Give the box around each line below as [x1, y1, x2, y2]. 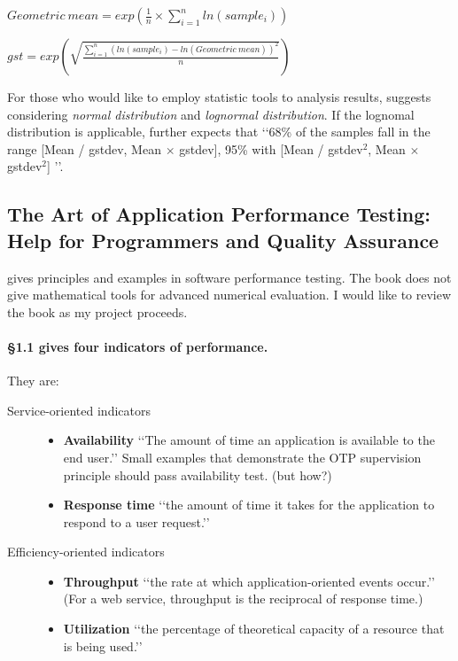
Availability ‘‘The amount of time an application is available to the [63, 431, 435, 449]
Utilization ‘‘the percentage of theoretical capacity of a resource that [63, 619, 445, 638]
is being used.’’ [63, 636, 143, 655]
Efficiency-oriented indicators [7, 542, 165, 561]
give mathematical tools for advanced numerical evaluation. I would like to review [7, 285, 452, 304]
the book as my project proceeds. [7, 302, 188, 321]
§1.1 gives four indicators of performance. [7, 337, 268, 355]
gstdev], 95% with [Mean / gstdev [179, 139, 363, 158]
